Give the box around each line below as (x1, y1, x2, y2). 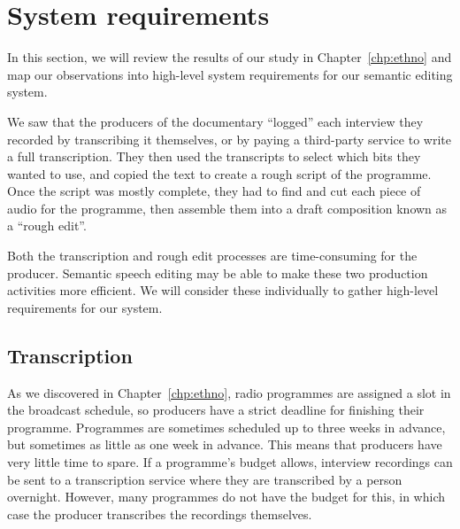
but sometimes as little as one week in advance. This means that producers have (7, 435, 442, 454)
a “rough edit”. (7, 216, 87, 235)
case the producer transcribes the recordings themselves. (7, 504, 312, 523)
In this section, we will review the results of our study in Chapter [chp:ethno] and (7, 48, 452, 66)
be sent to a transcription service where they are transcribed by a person (7, 470, 402, 488)
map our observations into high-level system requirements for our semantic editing (7, 65, 453, 83)
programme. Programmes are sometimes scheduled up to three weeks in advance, (7, 417, 446, 436)
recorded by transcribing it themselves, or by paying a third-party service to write (7, 129, 451, 148)
